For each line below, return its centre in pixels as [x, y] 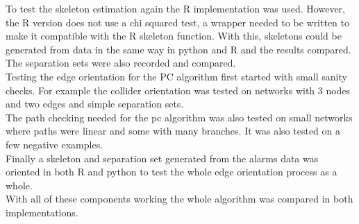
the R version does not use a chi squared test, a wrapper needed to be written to [178, 22]
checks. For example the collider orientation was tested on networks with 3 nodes [178, 90]
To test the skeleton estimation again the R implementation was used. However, [175, 8]
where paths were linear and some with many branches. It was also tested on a [173, 131]
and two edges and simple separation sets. [95, 104]
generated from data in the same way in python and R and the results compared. [178, 49]
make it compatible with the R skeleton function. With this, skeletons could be [174, 36]
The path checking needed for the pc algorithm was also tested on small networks [179, 117]
